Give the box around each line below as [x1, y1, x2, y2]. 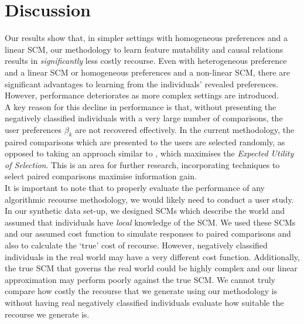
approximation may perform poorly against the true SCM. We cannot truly [5, 273, 275, 285]
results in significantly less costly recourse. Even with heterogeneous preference [5, 54, 287, 67]
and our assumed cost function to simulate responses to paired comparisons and [5, 227, 291, 240]
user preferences [5, 123, 62, 135]
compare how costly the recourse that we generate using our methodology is [5, 285, 278, 297]
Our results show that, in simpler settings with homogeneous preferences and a [5, 32, 288, 44]
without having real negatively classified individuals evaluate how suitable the [5, 296, 284, 308]
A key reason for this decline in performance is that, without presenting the [5, 100, 276, 112]
